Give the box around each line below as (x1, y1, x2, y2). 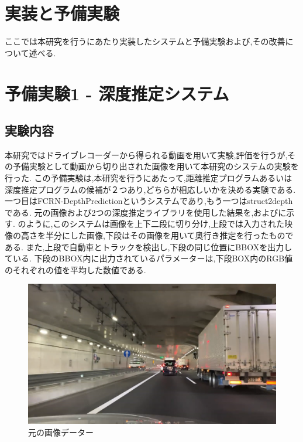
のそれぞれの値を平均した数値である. (5, 263, 146, 276)
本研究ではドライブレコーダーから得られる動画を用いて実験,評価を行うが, (5, 148, 288, 161)
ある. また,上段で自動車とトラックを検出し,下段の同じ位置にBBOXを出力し (5, 240, 292, 253)
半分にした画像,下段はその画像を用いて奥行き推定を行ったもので (45, 229, 294, 242)
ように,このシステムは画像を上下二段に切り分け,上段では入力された (26, 217, 284, 230)
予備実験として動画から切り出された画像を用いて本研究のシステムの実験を (12, 160, 299, 172)
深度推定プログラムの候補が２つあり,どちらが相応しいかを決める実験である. (5, 183, 296, 195)
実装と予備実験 (5, 1, 120, 25)
